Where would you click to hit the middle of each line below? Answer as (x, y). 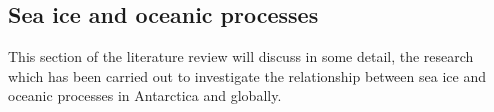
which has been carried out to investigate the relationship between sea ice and (247, 75)
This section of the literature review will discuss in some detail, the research (241, 56)
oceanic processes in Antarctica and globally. (145, 95)
